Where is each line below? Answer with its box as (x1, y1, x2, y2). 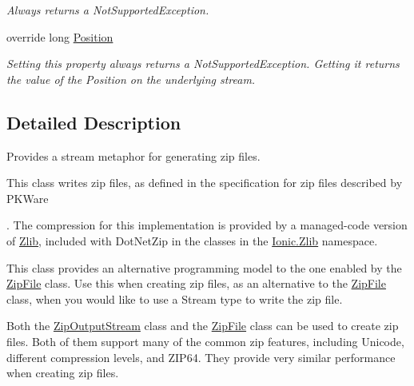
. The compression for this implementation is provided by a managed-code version (6, 217, 408, 233)
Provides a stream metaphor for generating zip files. (6, 147, 261, 164)
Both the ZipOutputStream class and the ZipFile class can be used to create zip (6, 317, 399, 334)
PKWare (6, 189, 49, 206)
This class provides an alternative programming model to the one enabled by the (6, 259, 402, 276)
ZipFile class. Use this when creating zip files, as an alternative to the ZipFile (6, 275, 386, 292)
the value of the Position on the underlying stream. (6, 70, 256, 87)
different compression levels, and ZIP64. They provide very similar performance (6, 348, 396, 365)
